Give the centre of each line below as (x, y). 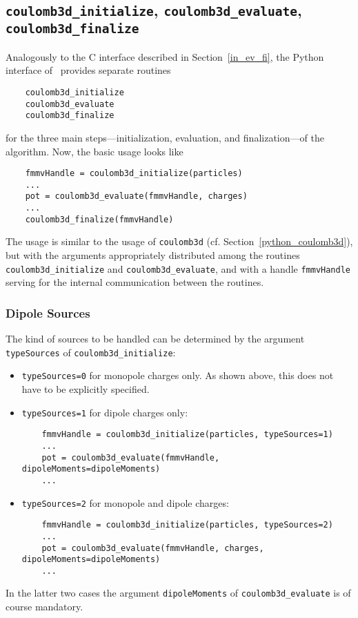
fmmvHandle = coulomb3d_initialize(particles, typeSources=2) (187, 525)
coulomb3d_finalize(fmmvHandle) (99, 219)
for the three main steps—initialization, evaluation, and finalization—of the (165, 137)
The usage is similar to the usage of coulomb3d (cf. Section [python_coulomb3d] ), (179, 241)
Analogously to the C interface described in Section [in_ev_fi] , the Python (165, 56)
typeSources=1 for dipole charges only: (105, 412)
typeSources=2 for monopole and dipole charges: (125, 502)
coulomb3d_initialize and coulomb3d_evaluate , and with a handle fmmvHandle (178, 268)
